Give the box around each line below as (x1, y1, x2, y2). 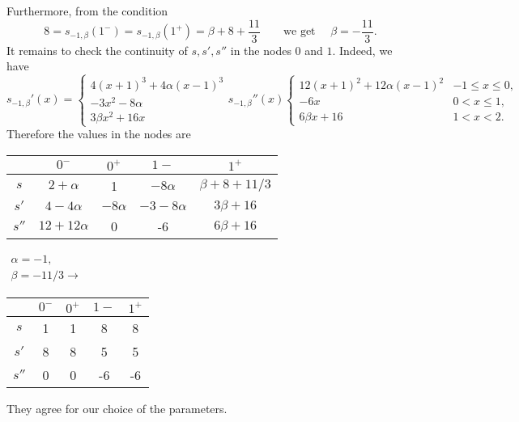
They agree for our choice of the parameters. (6, 399, 228, 416)
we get (283, 26, 316, 38)
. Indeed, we (332, 41, 393, 58)
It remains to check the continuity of (6, 41, 188, 58)
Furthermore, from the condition (6, 2, 168, 19)
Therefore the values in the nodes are (6, 125, 191, 142)
